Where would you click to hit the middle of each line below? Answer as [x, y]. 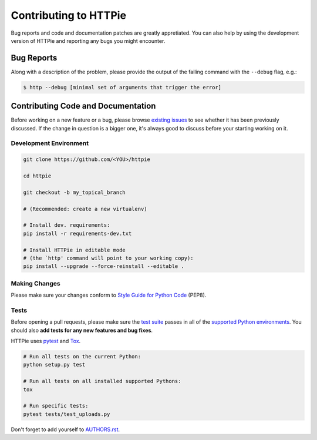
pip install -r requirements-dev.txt [77, 233]
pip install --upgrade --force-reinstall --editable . [104, 266]
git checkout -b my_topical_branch [74, 192]
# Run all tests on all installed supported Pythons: [102, 381]
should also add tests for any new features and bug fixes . [82, 330]
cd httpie [37, 176]
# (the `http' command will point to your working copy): [108, 258]
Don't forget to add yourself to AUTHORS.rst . [65, 429]
